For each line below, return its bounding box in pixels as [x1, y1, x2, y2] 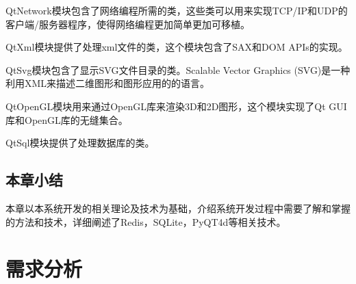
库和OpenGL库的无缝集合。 [5, 112, 128, 127]
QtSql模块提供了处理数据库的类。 [5, 135, 155, 150]
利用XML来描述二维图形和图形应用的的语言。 [5, 76, 210, 90]
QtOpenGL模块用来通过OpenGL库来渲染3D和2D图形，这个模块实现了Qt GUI [5, 99, 347, 113]
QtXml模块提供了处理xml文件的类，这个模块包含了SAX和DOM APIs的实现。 [5, 40, 348, 54]
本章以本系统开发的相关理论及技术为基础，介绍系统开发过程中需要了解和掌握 [5, 201, 351, 215]
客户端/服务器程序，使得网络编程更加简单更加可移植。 [5, 16, 250, 31]
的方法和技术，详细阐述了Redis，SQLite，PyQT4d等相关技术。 [5, 214, 286, 229]
